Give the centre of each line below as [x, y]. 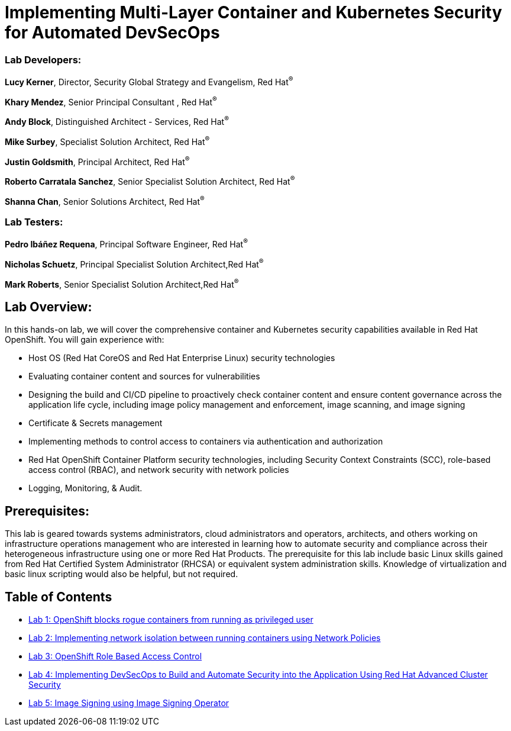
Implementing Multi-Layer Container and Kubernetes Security [253, 12]
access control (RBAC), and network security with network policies [159, 470]
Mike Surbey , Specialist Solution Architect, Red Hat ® [107, 141]
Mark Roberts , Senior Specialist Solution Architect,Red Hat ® [122, 283]
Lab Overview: [48, 307]
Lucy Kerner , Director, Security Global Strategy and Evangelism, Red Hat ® [149, 81]
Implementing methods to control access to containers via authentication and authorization [206, 442]
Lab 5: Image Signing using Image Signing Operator [129, 703]
